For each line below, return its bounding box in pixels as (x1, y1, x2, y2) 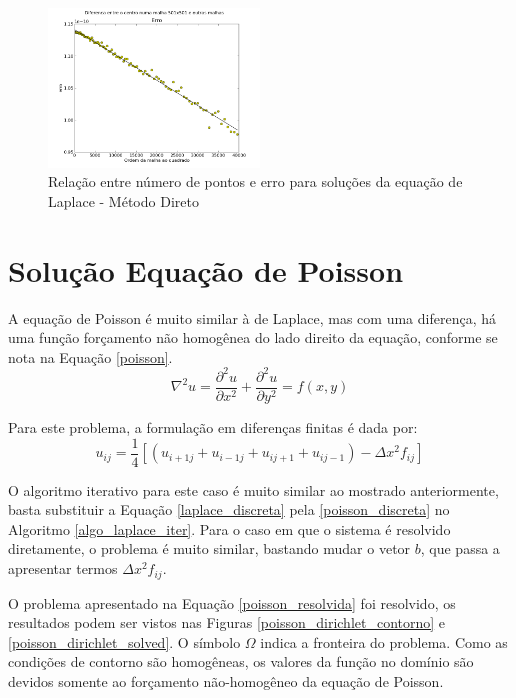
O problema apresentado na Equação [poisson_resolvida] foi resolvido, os (8, 592, 456, 613)
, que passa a (420, 538, 500, 559)
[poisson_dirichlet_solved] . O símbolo (8, 631, 241, 652)
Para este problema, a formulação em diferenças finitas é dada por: (8, 417, 418, 438)
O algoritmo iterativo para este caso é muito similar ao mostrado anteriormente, (8, 479, 499, 500)
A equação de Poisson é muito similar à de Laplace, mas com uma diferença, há (8, 307, 496, 328)
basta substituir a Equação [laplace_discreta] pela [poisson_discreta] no (8, 499, 450, 520)
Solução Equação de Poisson (8, 249, 404, 290)
